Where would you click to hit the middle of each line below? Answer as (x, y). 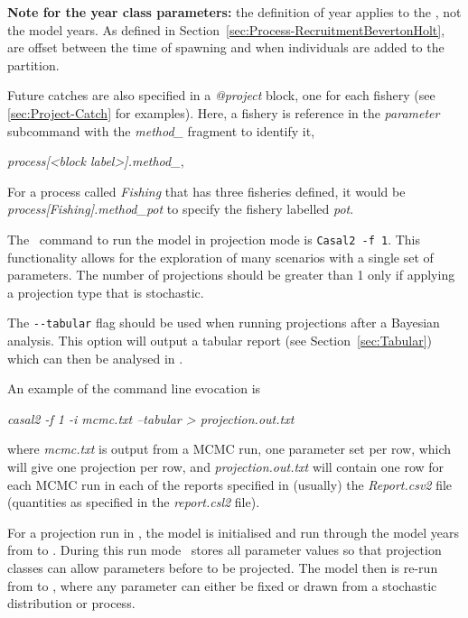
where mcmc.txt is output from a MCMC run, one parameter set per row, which (229, 449)
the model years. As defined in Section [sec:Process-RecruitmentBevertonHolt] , (226, 29)
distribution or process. (71, 603)
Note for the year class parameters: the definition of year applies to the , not (234, 12)
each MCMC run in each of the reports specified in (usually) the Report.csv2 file (230, 484)
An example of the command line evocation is (134, 388)
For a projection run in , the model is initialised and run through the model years (234, 532)
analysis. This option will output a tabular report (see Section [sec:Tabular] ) (220, 341)
